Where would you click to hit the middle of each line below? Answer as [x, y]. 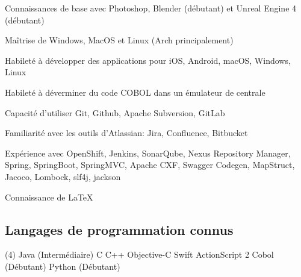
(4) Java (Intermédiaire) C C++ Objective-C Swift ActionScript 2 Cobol [139, 254]
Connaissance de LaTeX [49, 197]
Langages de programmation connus [119, 229]
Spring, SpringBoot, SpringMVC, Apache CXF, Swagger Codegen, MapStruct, [150, 165]
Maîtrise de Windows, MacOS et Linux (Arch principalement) [119, 40]
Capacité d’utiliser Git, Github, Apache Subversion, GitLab [115, 112]
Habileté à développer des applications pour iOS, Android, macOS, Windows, [148, 60]
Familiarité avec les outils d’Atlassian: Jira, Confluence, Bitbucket [126, 133]
